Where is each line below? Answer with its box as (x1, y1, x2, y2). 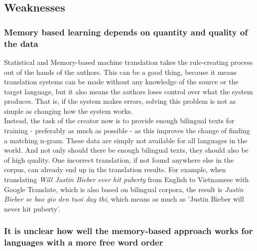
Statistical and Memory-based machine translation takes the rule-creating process (4, 56, 253, 67)
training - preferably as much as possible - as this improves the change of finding (4, 125, 250, 136)
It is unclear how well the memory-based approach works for (4, 225, 253, 237)
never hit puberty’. (4, 203, 60, 214)
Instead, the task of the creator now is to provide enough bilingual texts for (4, 115, 235, 126)
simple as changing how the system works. (4, 105, 133, 116)
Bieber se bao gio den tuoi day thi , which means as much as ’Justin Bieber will (4, 194, 244, 204)
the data (4, 37, 38, 49)
